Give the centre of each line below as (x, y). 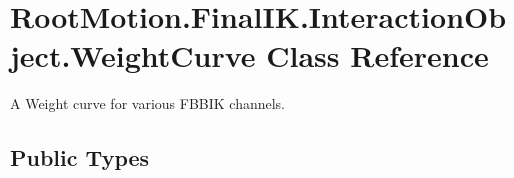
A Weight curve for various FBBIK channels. (148, 103)
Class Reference (377, 55)
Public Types (80, 157)
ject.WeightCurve (133, 55)
